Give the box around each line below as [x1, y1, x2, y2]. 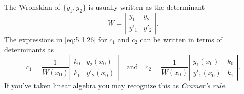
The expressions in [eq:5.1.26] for [4, 34, 107, 44]
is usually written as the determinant [88, 2, 205, 12]
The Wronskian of [4, 2, 60, 12]
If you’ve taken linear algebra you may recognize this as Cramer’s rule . [4, 80, 227, 90]
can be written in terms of [140, 34, 222, 44]
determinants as [4, 44, 54, 55]
